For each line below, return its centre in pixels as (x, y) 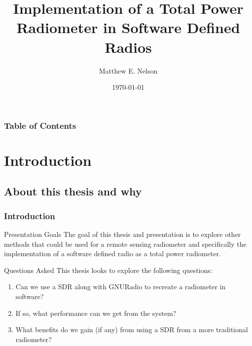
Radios (128, 47)
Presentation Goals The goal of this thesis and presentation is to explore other (123, 234)
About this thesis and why (73, 191)
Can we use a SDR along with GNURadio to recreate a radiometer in (121, 287)
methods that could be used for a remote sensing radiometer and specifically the (125, 244)
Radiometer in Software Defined (128, 27)
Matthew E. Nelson (128, 70)
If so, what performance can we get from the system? (96, 313)
